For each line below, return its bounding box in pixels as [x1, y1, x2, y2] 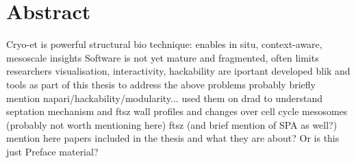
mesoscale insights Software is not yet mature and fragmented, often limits [6, 50, 319, 64]
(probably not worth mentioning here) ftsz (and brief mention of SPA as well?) [6, 117, 338, 131]
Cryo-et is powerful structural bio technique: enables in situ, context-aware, [6, 37, 322, 51]
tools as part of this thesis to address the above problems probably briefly [6, 77, 316, 91]
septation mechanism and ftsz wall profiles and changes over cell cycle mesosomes [6, 104, 348, 118]
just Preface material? [6, 144, 99, 158]
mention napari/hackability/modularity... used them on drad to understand [6, 90, 323, 105]
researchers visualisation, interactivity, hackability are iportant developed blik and [6, 64, 351, 78]
